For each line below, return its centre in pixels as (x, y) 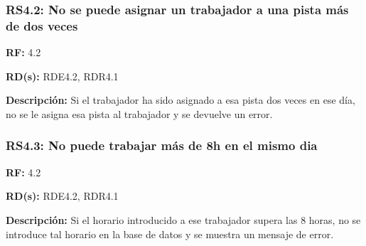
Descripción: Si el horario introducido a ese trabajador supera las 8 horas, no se (183, 219)
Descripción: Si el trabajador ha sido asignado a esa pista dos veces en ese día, (181, 100)
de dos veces (42, 25)
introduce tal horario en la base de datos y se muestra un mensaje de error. (170, 234)
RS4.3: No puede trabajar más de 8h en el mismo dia (162, 145)
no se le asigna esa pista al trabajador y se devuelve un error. (139, 113)
